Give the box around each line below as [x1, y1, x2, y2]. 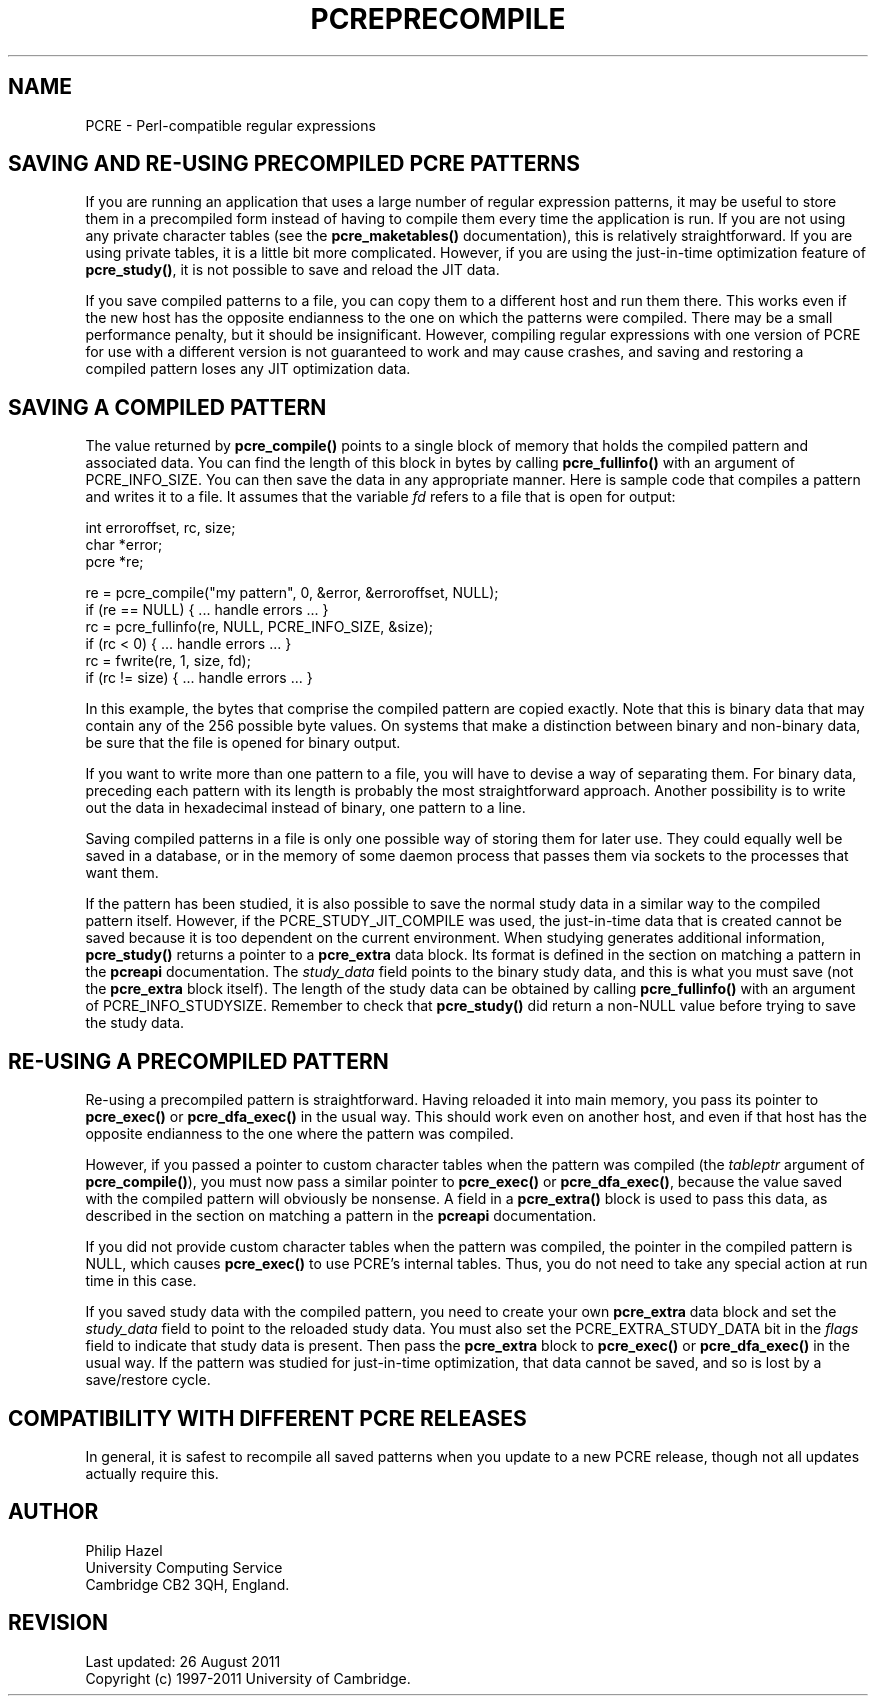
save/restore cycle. [85, 1371, 211, 1389]
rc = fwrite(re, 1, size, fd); [85, 652, 251, 670]
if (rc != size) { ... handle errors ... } [85, 669, 313, 687]
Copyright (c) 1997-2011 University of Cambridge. [85, 1669, 411, 1687]
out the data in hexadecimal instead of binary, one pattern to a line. [85, 799, 526, 817]
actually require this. [85, 1464, 219, 1482]
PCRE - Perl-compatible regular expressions [85, 116, 376, 134]
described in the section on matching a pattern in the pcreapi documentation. [85, 1207, 597, 1225]
